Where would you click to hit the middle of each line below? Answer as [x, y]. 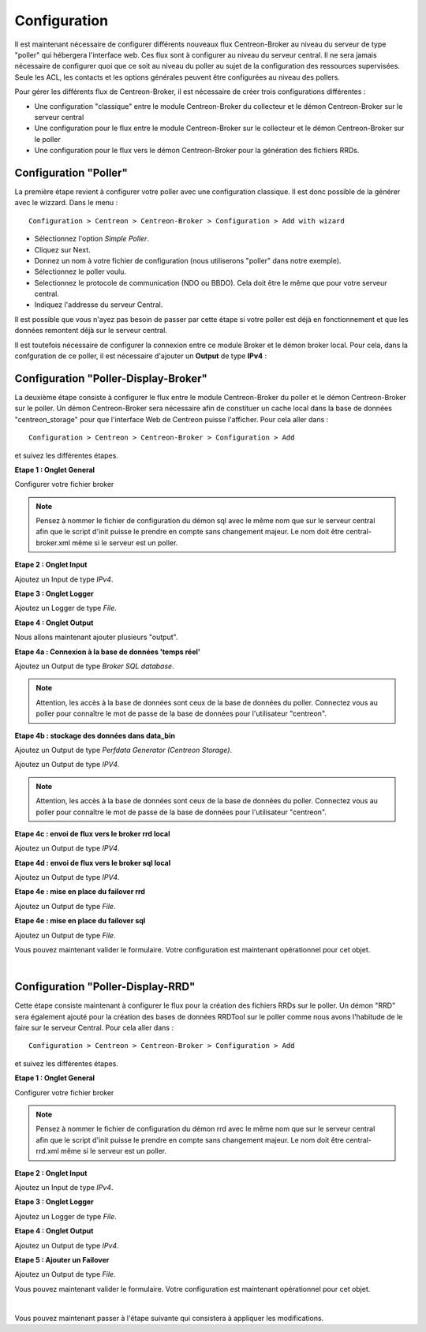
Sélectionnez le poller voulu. [80, 271]
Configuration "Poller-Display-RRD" [105, 987]
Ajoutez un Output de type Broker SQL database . [94, 666]
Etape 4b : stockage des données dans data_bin [95, 735]
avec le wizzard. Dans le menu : [66, 203]
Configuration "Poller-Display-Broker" [111, 378]
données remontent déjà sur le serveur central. [91, 331]
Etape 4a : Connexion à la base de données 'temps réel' [108, 652]
